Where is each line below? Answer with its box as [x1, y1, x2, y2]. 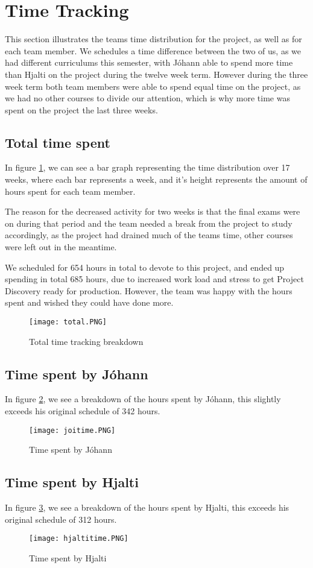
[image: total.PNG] [29, 318, 107, 327]
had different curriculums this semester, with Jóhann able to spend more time [5, 56, 293, 69]
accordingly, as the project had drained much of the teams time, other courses [5, 229, 293, 241]
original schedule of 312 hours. [5, 513, 117, 525]
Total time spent [5, 133, 110, 151]
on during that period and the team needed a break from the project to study [5, 216, 292, 229]
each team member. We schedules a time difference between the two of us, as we [5, 44, 302, 57]
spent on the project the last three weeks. [5, 103, 158, 116]
